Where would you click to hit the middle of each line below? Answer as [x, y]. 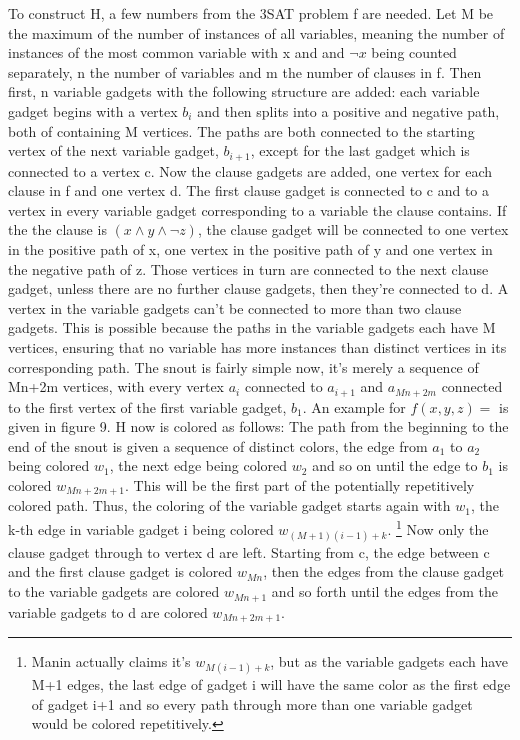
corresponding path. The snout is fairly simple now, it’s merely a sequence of [243, 366]
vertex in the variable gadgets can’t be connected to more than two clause [235, 307]
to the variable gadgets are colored [114, 591]
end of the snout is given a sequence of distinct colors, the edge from [218, 445]
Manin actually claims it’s [111, 660]
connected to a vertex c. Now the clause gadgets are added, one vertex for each [250, 170]
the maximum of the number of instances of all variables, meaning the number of [256, 32]
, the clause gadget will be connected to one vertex [353, 229]
